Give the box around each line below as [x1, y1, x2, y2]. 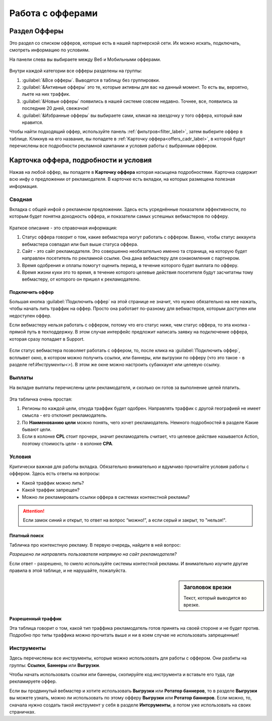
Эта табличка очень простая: [9, 396, 73, 402]
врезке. [183, 602, 200, 608]
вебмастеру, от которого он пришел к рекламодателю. [22, 276, 141, 282]
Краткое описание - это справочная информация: [9, 225, 118, 231]
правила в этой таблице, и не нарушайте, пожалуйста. [9, 567, 127, 573]
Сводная [9, 195, 32, 203]
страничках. [9, 709, 36, 715]
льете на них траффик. [22, 91, 71, 97]
